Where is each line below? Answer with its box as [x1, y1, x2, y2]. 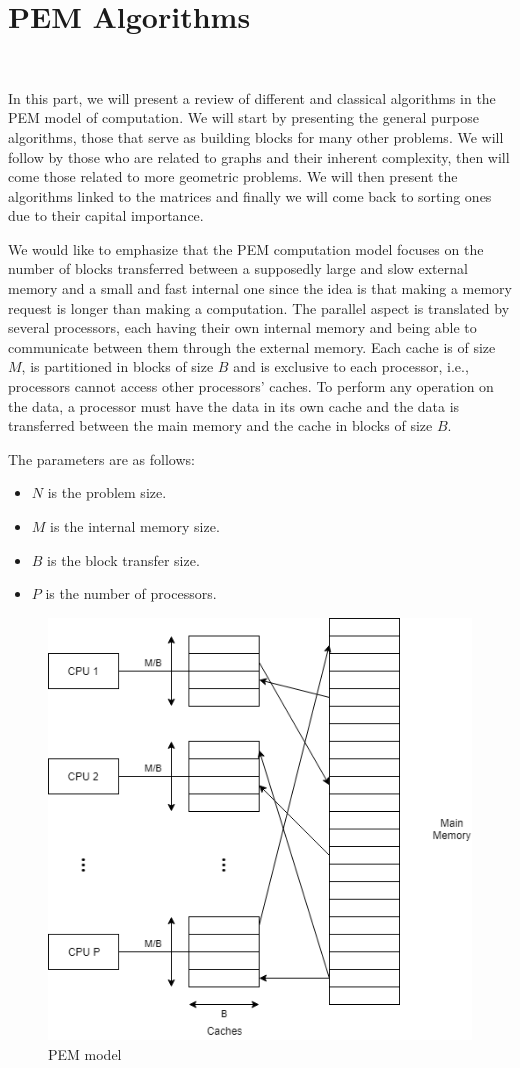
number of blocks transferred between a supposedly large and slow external [8, 258, 468, 279]
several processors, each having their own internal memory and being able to [8, 317, 477, 338]
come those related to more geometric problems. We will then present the [8, 166, 458, 187]
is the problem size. [47, 482, 167, 503]
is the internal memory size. [50, 516, 220, 536]
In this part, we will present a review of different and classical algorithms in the [8, 87, 496, 108]
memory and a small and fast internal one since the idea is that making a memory [8, 278, 512, 299]
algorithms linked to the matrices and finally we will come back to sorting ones [8, 185, 492, 206]
